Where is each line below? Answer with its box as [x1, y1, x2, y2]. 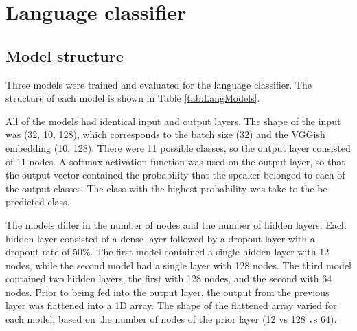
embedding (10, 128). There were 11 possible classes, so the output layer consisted [5, 140, 351, 155]
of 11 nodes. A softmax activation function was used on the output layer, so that [5, 154, 345, 168]
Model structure [5, 45, 124, 66]
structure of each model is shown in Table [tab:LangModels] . [5, 91, 260, 105]
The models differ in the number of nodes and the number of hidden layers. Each [5, 217, 347, 231]
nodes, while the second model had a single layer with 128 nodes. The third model [5, 258, 352, 272]
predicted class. [5, 194, 70, 209]
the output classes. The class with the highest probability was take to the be [5, 181, 327, 195]
